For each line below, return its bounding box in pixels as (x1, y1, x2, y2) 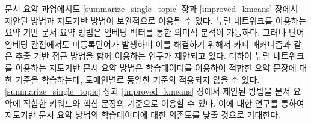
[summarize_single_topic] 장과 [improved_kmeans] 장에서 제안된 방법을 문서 (5, 85, 291, 98)
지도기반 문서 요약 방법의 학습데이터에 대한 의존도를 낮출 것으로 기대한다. (5, 108, 281, 121)
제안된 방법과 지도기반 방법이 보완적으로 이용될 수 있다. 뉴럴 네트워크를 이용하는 (5, 14, 307, 26)
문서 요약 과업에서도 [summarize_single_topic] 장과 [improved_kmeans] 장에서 (5, 2, 298, 14)
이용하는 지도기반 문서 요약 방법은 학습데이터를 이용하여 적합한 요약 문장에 (15, 61, 297, 73)
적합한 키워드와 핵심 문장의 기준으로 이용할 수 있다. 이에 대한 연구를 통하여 (23, 96, 304, 109)
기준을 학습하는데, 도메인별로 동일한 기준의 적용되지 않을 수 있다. (15, 73, 260, 85)
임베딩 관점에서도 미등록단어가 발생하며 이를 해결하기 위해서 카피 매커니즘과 (5, 37, 291, 50)
